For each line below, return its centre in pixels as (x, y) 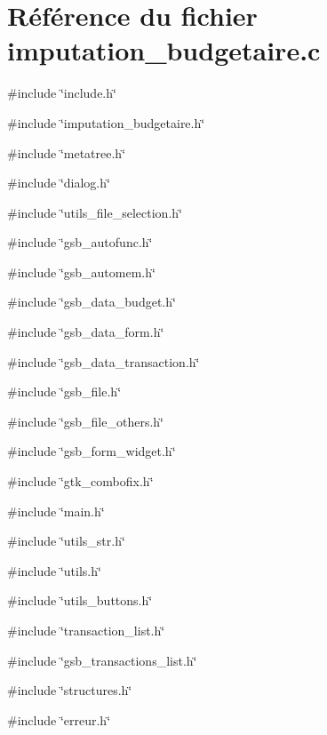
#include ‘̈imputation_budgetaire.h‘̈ (106, 122)
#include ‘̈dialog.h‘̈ (59, 183)
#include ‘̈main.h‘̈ (56, 511)
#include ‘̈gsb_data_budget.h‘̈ (92, 302)
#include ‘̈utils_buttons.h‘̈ (80, 600)
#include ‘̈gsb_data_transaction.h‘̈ (104, 361)
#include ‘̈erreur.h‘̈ (59, 719)
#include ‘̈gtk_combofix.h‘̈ (80, 481)
